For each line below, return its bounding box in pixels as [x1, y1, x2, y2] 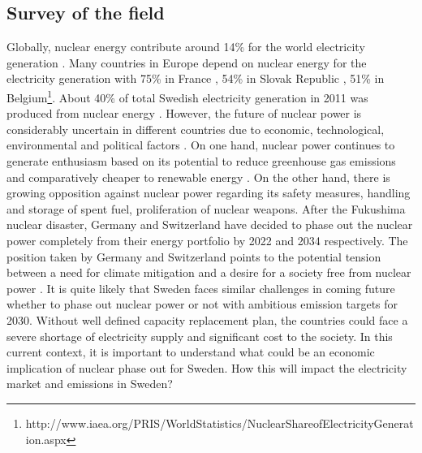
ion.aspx [25, 430, 67, 447]
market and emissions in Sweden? [6, 375, 173, 392]
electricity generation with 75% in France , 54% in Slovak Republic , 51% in [6, 70, 385, 87]
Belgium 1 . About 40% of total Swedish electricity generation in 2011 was [6, 86, 368, 106]
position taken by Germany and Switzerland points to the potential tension [6, 248, 381, 265]
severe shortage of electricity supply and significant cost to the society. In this [6, 327, 393, 344]
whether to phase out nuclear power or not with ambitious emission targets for [6, 296, 398, 313]
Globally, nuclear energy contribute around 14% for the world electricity [6, 38, 365, 55]
